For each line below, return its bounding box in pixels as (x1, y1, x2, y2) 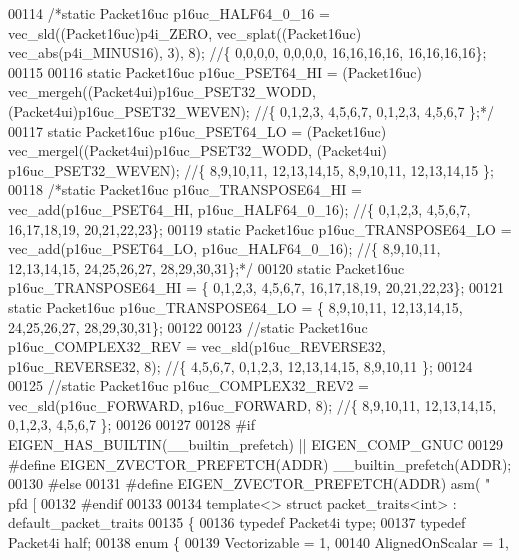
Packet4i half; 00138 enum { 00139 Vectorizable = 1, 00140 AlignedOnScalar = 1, (8, 532, 509, 553)
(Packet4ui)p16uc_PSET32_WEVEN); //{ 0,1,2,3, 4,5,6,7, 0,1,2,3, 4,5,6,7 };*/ (8, 100, 494, 121)
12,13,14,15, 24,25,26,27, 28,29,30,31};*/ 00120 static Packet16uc (8, 257, 405, 278)
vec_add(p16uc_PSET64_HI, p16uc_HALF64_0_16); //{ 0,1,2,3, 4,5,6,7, (8, 198, 471, 219)
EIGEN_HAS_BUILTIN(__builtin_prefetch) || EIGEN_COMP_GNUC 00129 (8, 434, 503, 455)
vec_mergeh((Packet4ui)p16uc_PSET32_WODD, (8, 81, 316, 102)
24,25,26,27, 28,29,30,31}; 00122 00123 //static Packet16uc (8, 316, 368, 337)
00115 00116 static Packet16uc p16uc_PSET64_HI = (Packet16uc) (8, 61, 422, 82)
